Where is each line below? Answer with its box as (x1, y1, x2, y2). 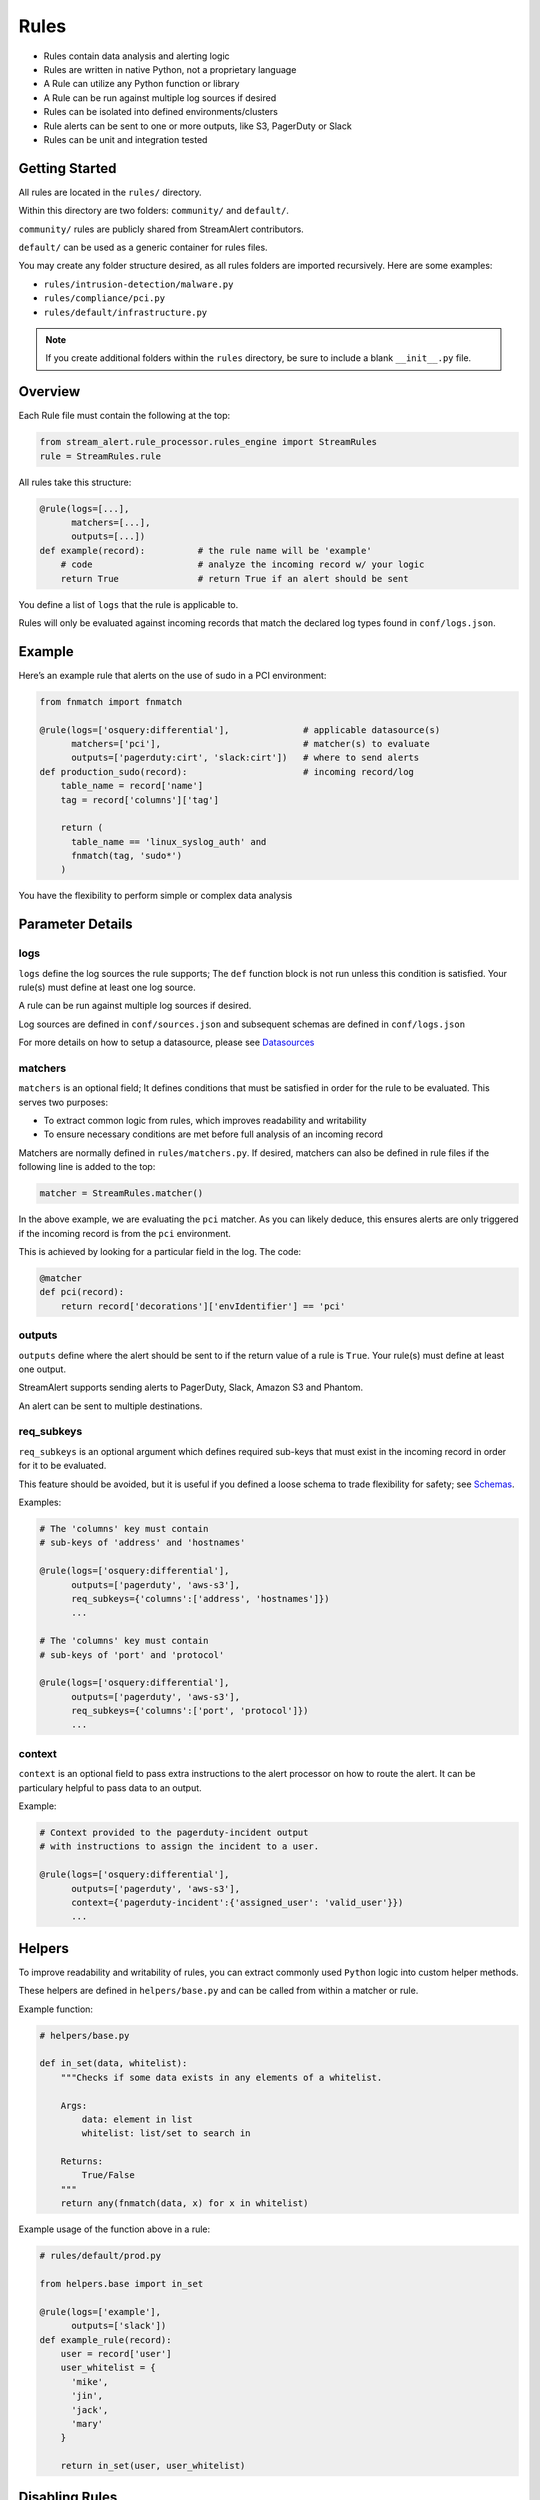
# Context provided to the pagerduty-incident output (39, 1826, 309, 1838)
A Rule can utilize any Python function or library (43, 78, 240, 90)
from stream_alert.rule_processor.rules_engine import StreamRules (39, 436, 378, 448)
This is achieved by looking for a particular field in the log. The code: (18, 1246, 302, 1258)
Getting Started (18, 160, 117, 177)
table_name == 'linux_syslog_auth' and (71, 836, 267, 847)
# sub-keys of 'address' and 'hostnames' (39, 1537, 246, 1549)
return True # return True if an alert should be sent (60, 573, 409, 584)
